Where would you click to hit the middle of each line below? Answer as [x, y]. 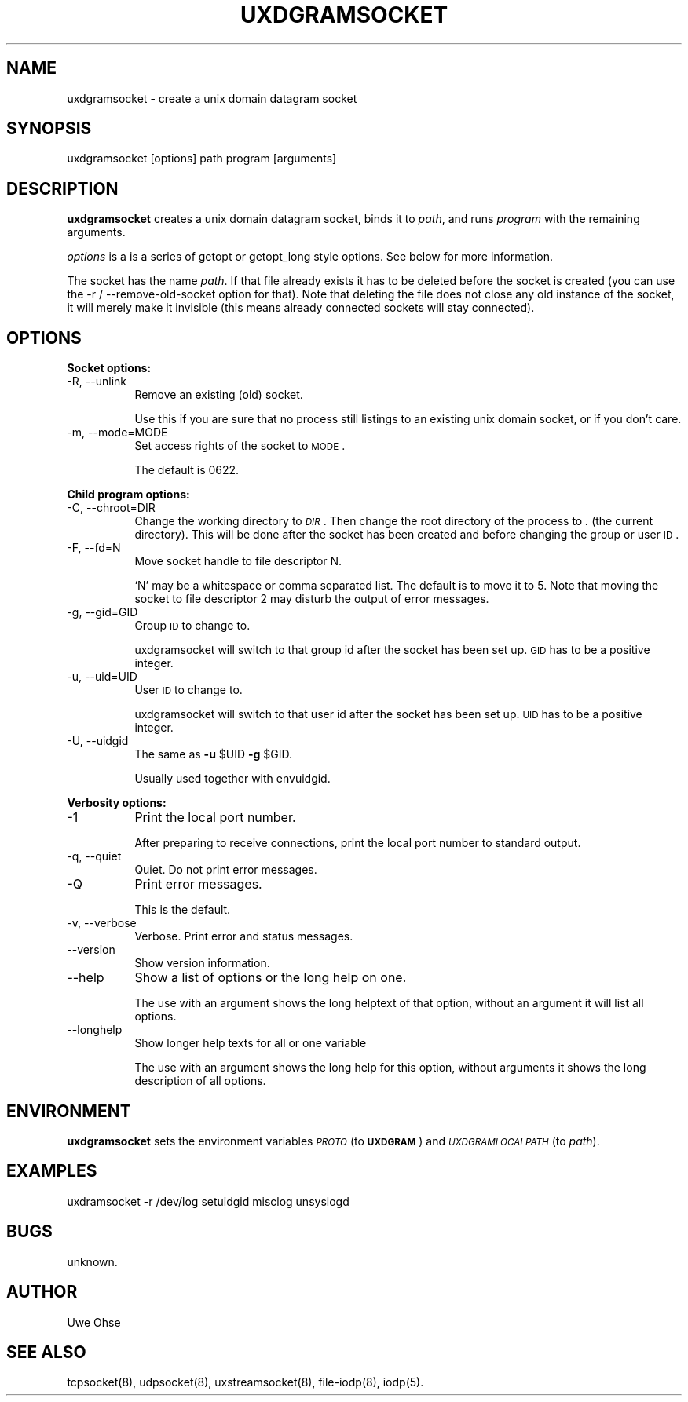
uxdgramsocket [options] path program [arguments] [202, 159]
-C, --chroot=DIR [111, 508]
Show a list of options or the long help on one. [271, 978]
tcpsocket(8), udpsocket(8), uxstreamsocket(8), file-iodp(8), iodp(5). [245, 1382]
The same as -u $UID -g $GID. [214, 754]
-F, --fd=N [94, 548]
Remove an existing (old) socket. [219, 395]
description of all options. [200, 1081]
